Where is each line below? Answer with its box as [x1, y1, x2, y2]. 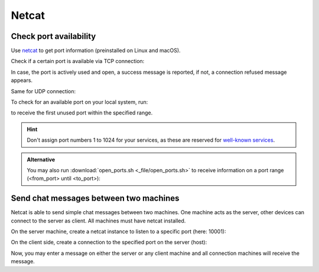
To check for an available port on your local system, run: [11, 99, 148, 106]
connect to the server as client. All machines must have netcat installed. [11, 217, 186, 224]
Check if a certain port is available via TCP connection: [11, 58, 145, 65]
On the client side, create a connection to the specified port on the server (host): [11, 239, 207, 246]
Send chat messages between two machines [11, 194, 180, 204]
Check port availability [11, 31, 96, 41]
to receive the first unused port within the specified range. [11, 109, 153, 116]
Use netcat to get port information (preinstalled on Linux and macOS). [11, 47, 181, 54]
